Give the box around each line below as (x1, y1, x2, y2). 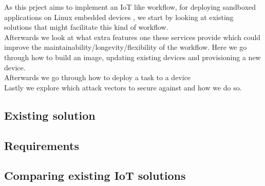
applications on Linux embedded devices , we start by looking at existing (4, 11, 234, 22)
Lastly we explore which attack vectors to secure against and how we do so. (4, 82, 242, 92)
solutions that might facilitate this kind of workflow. (4, 22, 168, 32)
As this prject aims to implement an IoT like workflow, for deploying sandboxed (4, 2, 256, 12)
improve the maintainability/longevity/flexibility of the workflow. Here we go (4, 42, 247, 52)
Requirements (4, 137, 79, 153)
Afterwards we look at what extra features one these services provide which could (4, 31, 261, 42)
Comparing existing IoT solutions (4, 168, 186, 183)
